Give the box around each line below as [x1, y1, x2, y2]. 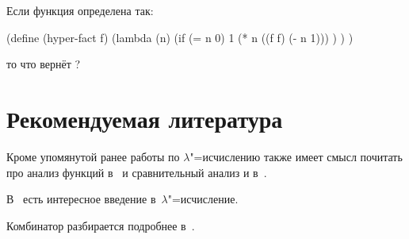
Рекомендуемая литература [6, 102, 283, 134]
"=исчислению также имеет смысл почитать [189, 148, 403, 164]
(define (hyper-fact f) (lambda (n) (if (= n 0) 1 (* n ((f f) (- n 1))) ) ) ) [6, 29, 354, 45]
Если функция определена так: [6, 2, 154, 18]
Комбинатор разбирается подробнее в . [6, 217, 195, 233]
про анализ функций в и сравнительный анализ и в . [6, 164, 267, 180]
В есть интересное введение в [6, 191, 156, 207]
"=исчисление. [167, 191, 239, 207]
